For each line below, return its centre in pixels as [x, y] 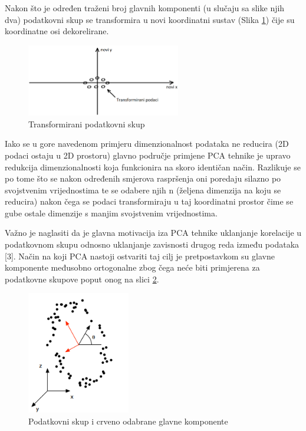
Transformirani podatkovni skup [87, 124]
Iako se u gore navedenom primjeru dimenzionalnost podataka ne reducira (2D [147, 144]
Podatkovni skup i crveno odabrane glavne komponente [128, 421]
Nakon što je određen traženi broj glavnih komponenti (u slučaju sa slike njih [145, 8]
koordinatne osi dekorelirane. [57, 31]
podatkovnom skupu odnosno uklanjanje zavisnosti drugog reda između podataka [152, 244]
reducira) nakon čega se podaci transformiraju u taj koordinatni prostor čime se [149, 201]
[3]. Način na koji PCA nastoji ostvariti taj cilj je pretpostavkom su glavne [140, 256]
